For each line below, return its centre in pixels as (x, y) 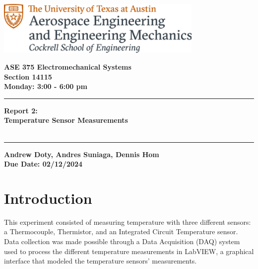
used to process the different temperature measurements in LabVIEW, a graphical (129, 251)
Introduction (48, 198)
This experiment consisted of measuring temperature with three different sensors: (128, 222)
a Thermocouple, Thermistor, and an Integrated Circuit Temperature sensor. (121, 231)
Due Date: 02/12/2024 (43, 164)
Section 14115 (28, 76)
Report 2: (21, 110)
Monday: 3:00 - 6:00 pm (46, 86)
